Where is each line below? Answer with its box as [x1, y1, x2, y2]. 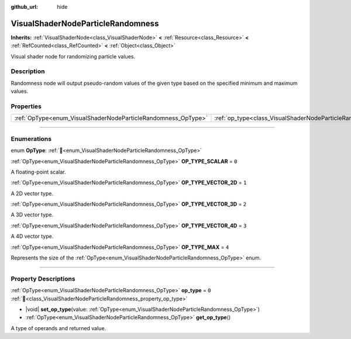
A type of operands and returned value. [11, 324, 106, 331]
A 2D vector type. [11, 190, 54, 197]
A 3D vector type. [11, 211, 54, 219]
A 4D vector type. [11, 233, 54, 240]
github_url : [11, 4, 38, 10]
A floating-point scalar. [11, 168, 67, 175]
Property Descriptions [11, 275, 75, 283]
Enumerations [11, 134, 52, 143]
